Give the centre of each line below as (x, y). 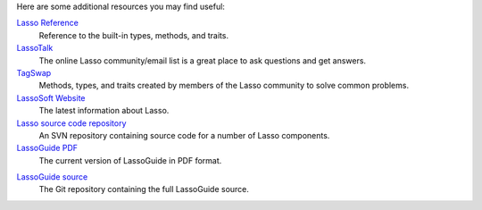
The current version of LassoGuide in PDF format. (130, 160)
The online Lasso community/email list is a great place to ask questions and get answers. (202, 60)
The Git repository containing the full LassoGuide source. (144, 189)
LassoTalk (35, 48)
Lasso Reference (48, 23)
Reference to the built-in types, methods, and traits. (134, 35)
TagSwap (34, 72)
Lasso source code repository (71, 123)
